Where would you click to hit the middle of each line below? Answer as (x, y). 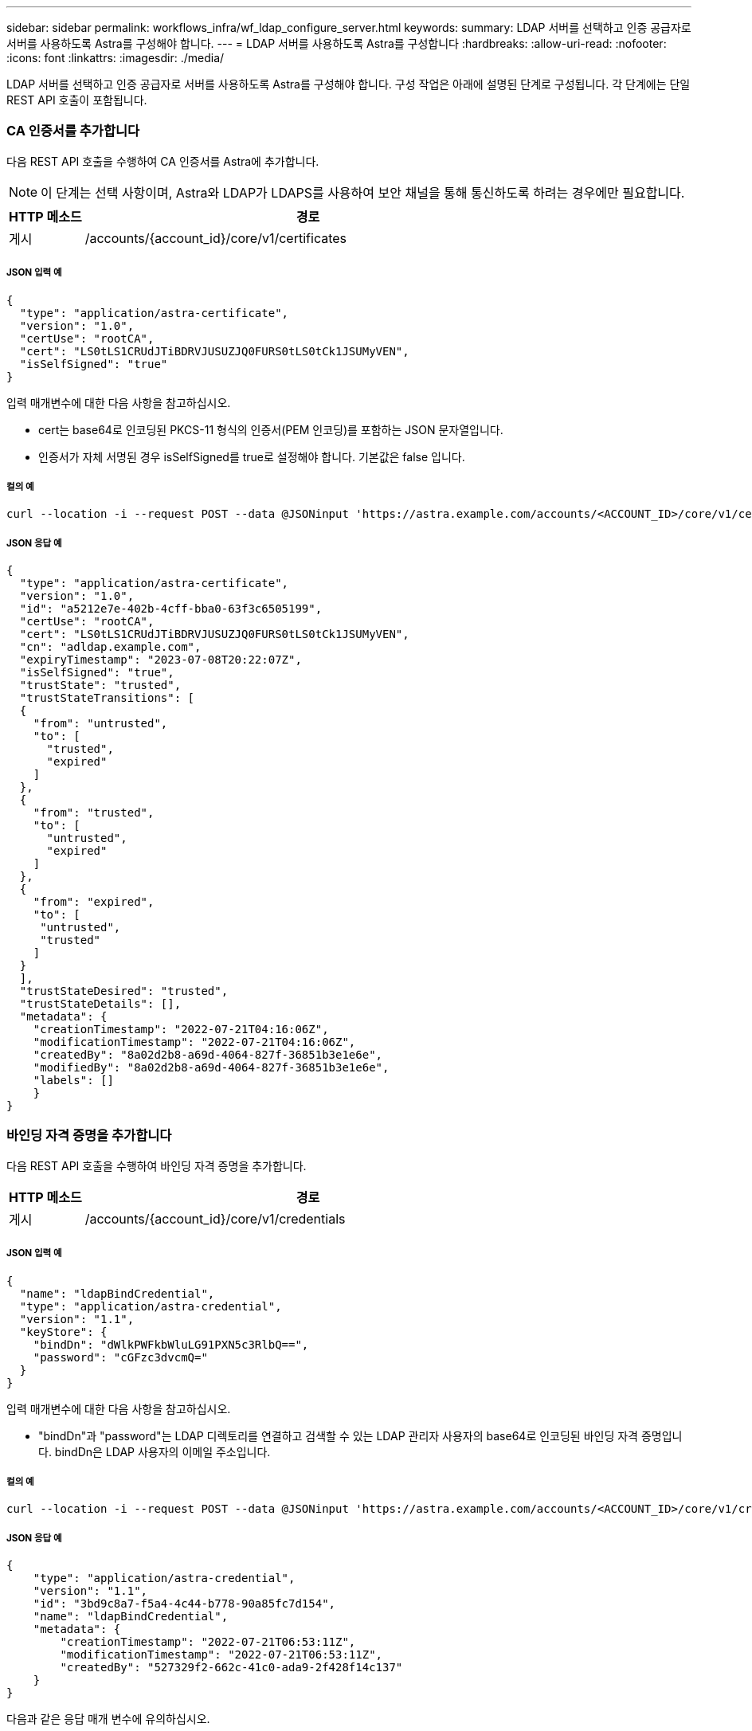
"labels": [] (73, 1081)
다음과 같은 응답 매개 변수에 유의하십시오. (108, 1719)
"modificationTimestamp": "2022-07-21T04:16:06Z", (194, 1042)
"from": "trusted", (94, 813)
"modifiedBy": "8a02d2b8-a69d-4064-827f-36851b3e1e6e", (211, 1068)
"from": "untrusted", (100, 724)
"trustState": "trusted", (100, 685)
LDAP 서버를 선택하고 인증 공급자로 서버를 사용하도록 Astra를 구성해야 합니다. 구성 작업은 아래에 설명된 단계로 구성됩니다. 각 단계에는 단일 (349, 84)
